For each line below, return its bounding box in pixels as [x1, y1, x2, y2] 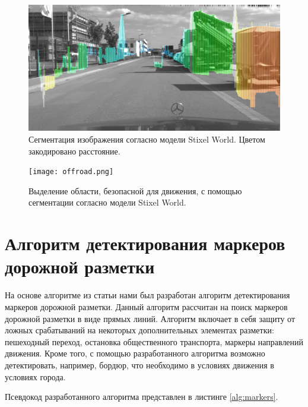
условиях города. [5, 370, 66, 383]
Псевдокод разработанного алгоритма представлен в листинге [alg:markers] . [5, 390, 278, 403]
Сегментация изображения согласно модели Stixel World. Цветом [28, 133, 265, 145]
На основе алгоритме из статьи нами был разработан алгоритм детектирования [5, 289, 290, 301]
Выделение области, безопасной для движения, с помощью [28, 184, 242, 197]
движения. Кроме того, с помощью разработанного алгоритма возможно [5, 347, 265, 359]
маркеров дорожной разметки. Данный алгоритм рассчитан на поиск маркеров [5, 300, 288, 313]
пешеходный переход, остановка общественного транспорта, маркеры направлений [5, 335, 304, 348]
